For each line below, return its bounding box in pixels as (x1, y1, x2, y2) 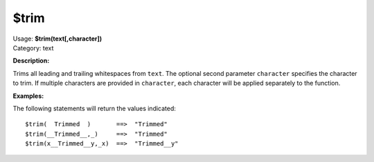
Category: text (12, 43, 54, 52)
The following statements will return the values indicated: (12, 104, 177, 112)
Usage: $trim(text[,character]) (12, 34, 103, 43)
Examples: (12, 92, 44, 100)
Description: (12, 57, 50, 65)
